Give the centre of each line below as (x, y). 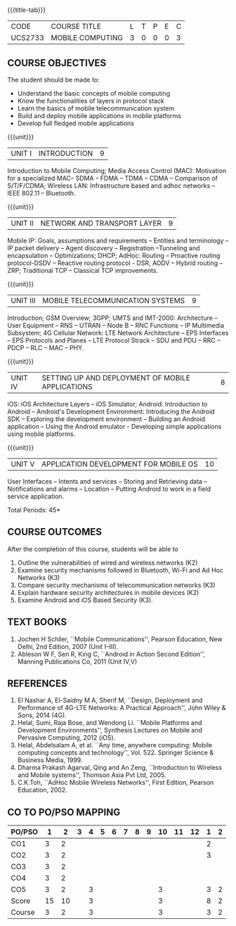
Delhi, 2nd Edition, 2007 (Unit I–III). (68, 646)
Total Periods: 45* (34, 510)
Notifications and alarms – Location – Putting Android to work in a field (109, 489)
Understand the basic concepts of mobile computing (94, 93)
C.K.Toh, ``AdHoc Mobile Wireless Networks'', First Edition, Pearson (116, 783)
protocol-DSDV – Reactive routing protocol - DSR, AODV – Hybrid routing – (115, 263)
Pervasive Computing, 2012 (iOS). (66, 738)
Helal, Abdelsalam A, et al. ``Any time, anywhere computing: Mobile (115, 745)
